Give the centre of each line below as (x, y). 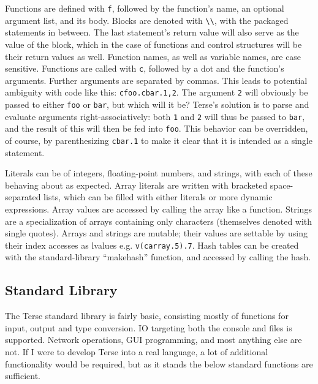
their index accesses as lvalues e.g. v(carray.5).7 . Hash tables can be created (152, 245)
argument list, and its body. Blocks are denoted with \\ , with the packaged (147, 20)
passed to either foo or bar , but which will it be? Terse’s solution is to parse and (157, 104)
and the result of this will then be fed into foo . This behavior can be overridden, (157, 128)
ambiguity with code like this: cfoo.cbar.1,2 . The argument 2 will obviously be (157, 92)
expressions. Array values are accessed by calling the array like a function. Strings (158, 209)
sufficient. (23, 376)
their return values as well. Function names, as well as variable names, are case (153, 56)
